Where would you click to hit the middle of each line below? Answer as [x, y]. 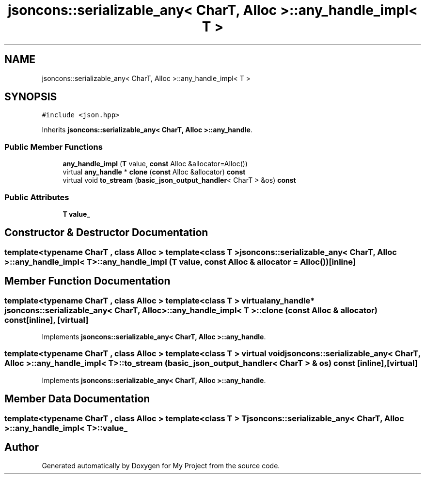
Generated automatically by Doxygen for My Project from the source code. [161, 466]
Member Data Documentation [77, 399]
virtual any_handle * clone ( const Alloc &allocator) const [154, 172]
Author [22, 447]
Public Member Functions [54, 147]
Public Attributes [37, 197]
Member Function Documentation [87, 281]
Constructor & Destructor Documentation [106, 233]
